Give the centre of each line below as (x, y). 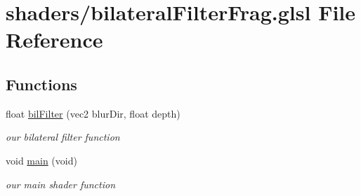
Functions (41, 84)
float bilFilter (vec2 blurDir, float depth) (93, 113)
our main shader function (61, 184)
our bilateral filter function (63, 137)
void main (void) (41, 160)
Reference (54, 40)
